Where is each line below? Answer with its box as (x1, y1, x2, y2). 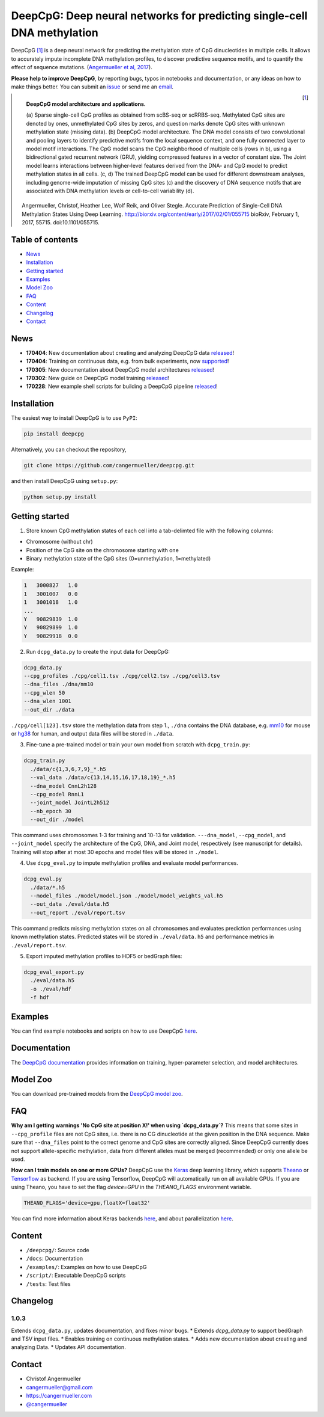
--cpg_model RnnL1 (30, 791, 84, 798)
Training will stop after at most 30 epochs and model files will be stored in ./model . (11, 848, 219, 855)
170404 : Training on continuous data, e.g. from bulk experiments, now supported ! (26, 358, 229, 365)
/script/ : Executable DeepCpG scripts (26, 1272, 126, 1279)
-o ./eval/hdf (30, 985, 72, 992)
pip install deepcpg (23, 431, 84, 437)
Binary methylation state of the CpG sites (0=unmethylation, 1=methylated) (26, 555, 211, 562)
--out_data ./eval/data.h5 (30, 901, 110, 908)
